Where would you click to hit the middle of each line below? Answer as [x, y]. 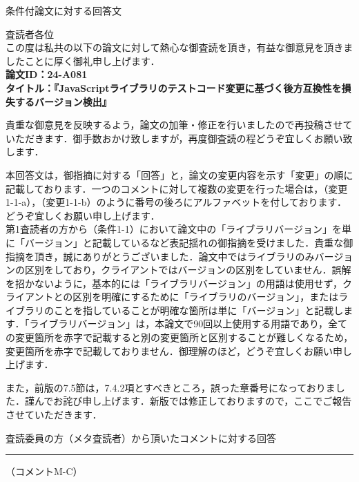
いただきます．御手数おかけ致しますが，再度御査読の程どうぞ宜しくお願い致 [179, 138]
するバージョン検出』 [63, 101]
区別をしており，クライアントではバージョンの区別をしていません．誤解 [188, 270]
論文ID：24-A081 [47, 74]
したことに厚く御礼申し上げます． [83, 60]
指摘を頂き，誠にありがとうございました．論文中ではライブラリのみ [160, 256]
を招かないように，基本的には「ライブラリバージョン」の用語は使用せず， [174, 283]
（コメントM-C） [44, 471]
